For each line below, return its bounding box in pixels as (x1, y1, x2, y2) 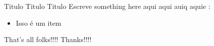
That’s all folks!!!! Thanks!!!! (4, 34, 92, 45)
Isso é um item (16, 17, 61, 28)
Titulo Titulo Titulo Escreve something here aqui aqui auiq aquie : (4, 1, 210, 11)
